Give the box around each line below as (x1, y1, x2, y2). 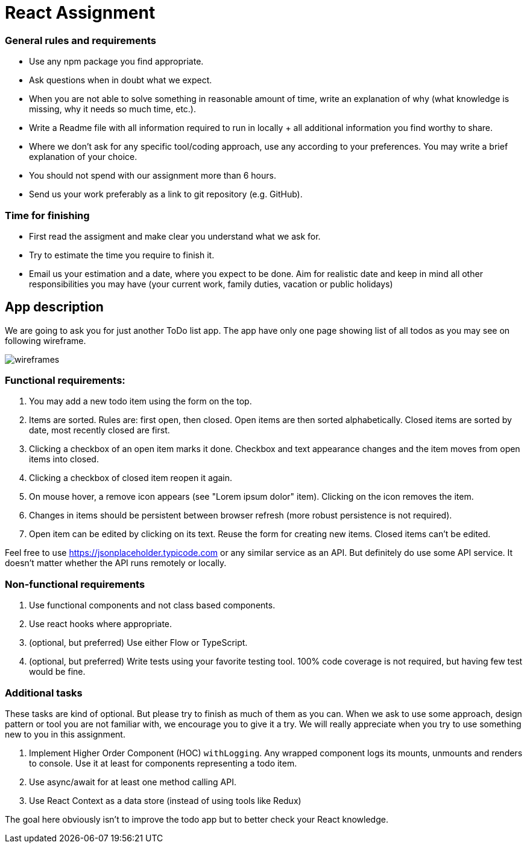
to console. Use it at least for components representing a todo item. (29, 757, 297, 768)
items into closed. (29, 454, 99, 465)
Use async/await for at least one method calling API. (29, 776, 236, 787)
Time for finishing (5, 209, 90, 222)
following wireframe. (5, 335, 86, 346)
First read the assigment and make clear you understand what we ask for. (29, 231, 321, 241)
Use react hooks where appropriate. (29, 619, 172, 630)
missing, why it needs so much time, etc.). (29, 104, 197, 115)
